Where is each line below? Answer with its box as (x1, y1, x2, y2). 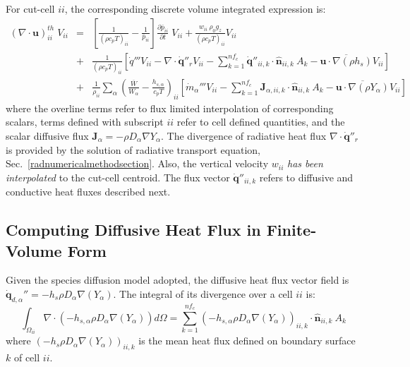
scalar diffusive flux (6, 128, 89, 143)
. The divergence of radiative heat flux (161, 128, 327, 143)
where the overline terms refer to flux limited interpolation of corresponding (6, 100, 334, 115)
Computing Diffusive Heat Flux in (6, 219, 261, 241)
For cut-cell (6, 1, 55, 16)
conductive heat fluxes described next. (6, 184, 171, 199)
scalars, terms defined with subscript (6, 114, 164, 129)
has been (287, 156, 323, 171)
